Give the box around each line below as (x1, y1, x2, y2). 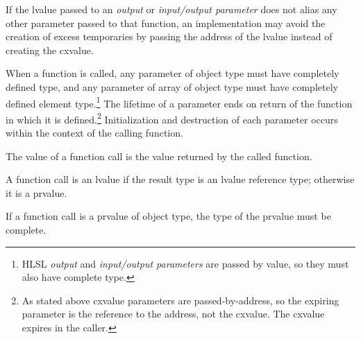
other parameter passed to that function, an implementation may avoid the (6, 15, 326, 30)
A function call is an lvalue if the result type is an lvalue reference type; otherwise (6, 172, 355, 186)
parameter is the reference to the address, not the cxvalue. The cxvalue (22, 306, 325, 321)
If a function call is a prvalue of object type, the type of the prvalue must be (6, 209, 331, 223)
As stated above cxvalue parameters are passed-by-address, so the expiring (22, 293, 339, 307)
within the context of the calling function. (6, 125, 183, 140)
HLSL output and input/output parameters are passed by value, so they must (22, 256, 349, 270)
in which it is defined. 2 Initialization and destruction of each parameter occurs (6, 110, 338, 126)
